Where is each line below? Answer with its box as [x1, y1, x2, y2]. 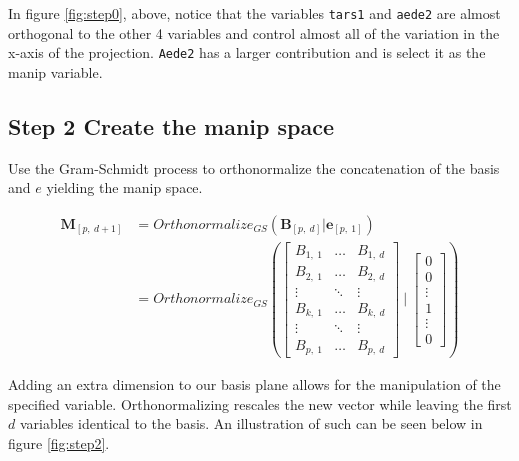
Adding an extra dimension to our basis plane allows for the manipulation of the [8, 374, 501, 395]
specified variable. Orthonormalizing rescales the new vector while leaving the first [8, 393, 512, 414]
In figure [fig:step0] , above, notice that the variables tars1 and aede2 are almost [8, 3, 501, 23]
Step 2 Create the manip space [8, 110, 335, 141]
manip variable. [8, 61, 103, 82]
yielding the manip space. [46, 177, 203, 198]
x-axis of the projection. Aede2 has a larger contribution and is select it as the [8, 42, 486, 63]
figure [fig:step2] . [8, 432, 110, 453]
